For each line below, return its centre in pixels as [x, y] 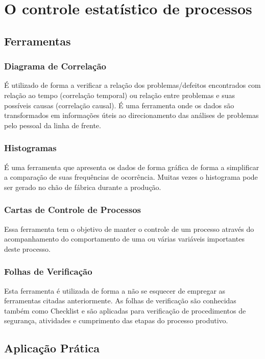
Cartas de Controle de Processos [73, 210]
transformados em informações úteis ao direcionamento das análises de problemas [131, 115]
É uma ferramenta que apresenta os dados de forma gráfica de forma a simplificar [132, 167]
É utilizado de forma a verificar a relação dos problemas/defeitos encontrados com [132, 85]
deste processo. [27, 248]
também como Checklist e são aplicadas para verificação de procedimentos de [125, 310]
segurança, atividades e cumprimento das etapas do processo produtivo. [116, 320]
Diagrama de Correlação [55, 66]
